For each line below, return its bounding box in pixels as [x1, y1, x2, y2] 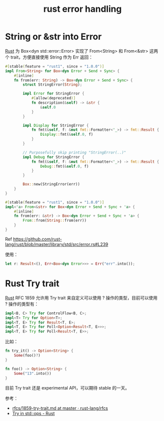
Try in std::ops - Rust [12, 411, 55, 417]
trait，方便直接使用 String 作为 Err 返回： [10, 54, 93, 60]
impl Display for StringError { [23, 123, 89, 128]
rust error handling [43, 3, 122, 15]
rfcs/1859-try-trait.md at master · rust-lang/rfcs [12, 405, 108, 411]
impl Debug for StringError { [23, 154, 84, 159]
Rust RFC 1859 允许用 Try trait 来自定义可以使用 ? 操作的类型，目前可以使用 [5, 295, 158, 301]
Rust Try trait [5, 278, 60, 289]
